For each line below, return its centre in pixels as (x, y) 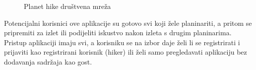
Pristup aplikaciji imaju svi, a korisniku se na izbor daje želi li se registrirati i (122, 42)
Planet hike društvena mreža (67, 6)
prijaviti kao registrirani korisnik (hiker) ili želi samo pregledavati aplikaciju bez (126, 52)
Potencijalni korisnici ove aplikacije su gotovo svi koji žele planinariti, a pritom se (128, 23)
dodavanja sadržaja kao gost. (48, 61)
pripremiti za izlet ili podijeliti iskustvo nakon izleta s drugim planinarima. (118, 33)
